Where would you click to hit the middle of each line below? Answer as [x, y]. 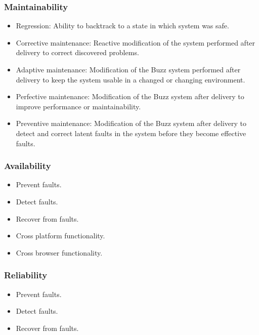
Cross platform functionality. [60, 236]
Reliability [26, 275]
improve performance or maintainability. [78, 106]
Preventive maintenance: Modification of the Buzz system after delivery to [131, 123]
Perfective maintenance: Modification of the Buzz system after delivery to [130, 96]
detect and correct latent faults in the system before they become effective [131, 133]
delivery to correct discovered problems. [77, 52]
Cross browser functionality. [59, 252]
